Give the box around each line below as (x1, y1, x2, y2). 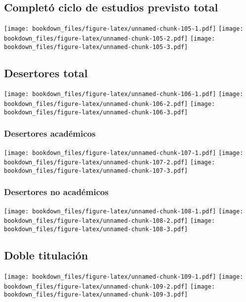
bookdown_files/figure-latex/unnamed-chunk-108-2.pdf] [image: (4, 217, 215, 225)
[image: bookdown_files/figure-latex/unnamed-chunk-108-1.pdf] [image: (4, 207, 244, 215)
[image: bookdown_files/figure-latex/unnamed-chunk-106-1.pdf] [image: (4, 91, 244, 98)
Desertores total (4, 65, 88, 80)
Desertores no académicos (4, 186, 109, 198)
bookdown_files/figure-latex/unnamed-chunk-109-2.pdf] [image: (4, 283, 215, 290)
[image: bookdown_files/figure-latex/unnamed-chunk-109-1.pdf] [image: (4, 273, 244, 280)
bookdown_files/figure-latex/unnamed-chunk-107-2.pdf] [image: (4, 159, 215, 166)
